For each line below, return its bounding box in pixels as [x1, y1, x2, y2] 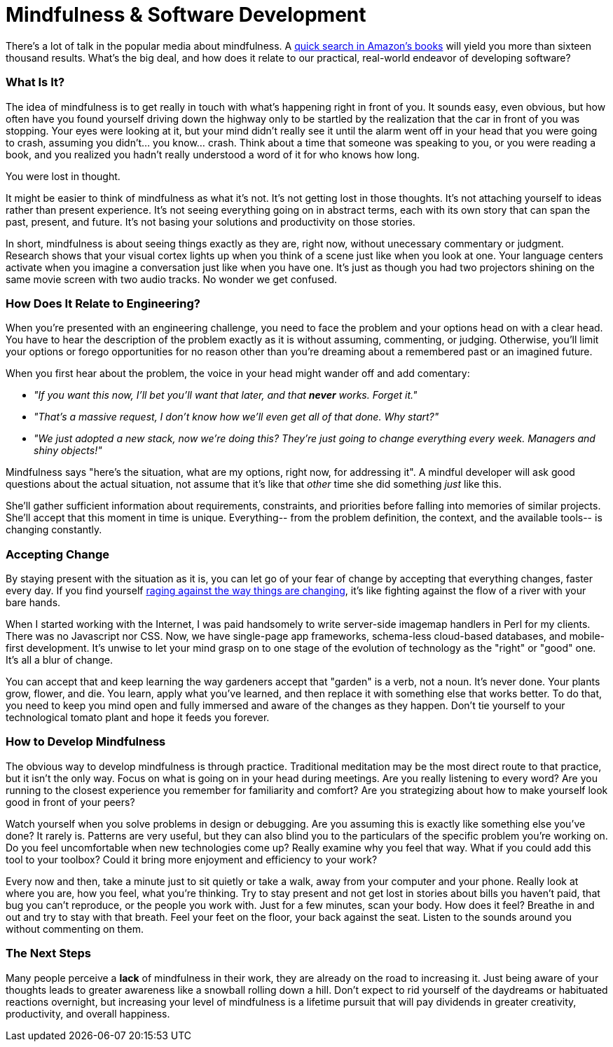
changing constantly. [6, 523, 102, 536]
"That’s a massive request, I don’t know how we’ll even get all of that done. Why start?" [34, 411, 439, 423]
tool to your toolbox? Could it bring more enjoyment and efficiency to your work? [6, 853, 378, 865]
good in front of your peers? [6, 795, 135, 808]
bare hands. [6, 596, 61, 608]
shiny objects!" [34, 444, 102, 457]
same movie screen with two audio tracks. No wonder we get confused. [6, 273, 338, 285]
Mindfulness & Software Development [6, 3, 366, 27]
